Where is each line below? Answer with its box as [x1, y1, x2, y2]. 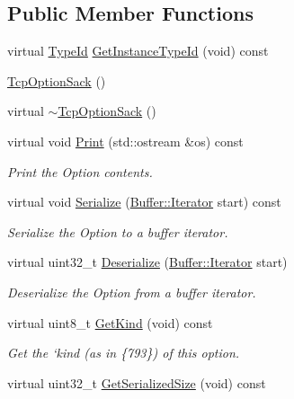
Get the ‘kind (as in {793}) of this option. [7, 343, 240, 362]
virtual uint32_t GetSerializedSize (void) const [7, 373, 266, 392]
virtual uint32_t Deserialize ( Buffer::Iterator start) [7, 253, 288, 271]
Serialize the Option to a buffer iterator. [7, 222, 228, 241]
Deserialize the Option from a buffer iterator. [7, 282, 256, 301]
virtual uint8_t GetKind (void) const [7, 313, 213, 332]
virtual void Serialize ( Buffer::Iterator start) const [7, 192, 281, 211]
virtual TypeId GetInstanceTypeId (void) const [7, 41, 269, 60]
